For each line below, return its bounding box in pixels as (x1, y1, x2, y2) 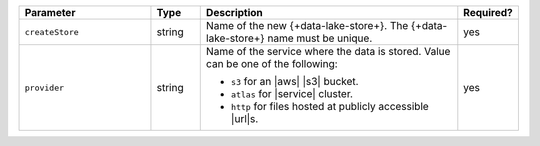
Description (205, 6, 264, 19)
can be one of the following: (205, 57, 339, 70)
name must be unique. (266, 31, 373, 45)
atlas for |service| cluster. (230, 87, 354, 100)
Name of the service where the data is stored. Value (205, 45, 451, 58)
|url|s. (230, 112, 259, 125)
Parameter (24, 6, 76, 19)
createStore (24, 26, 79, 37)
